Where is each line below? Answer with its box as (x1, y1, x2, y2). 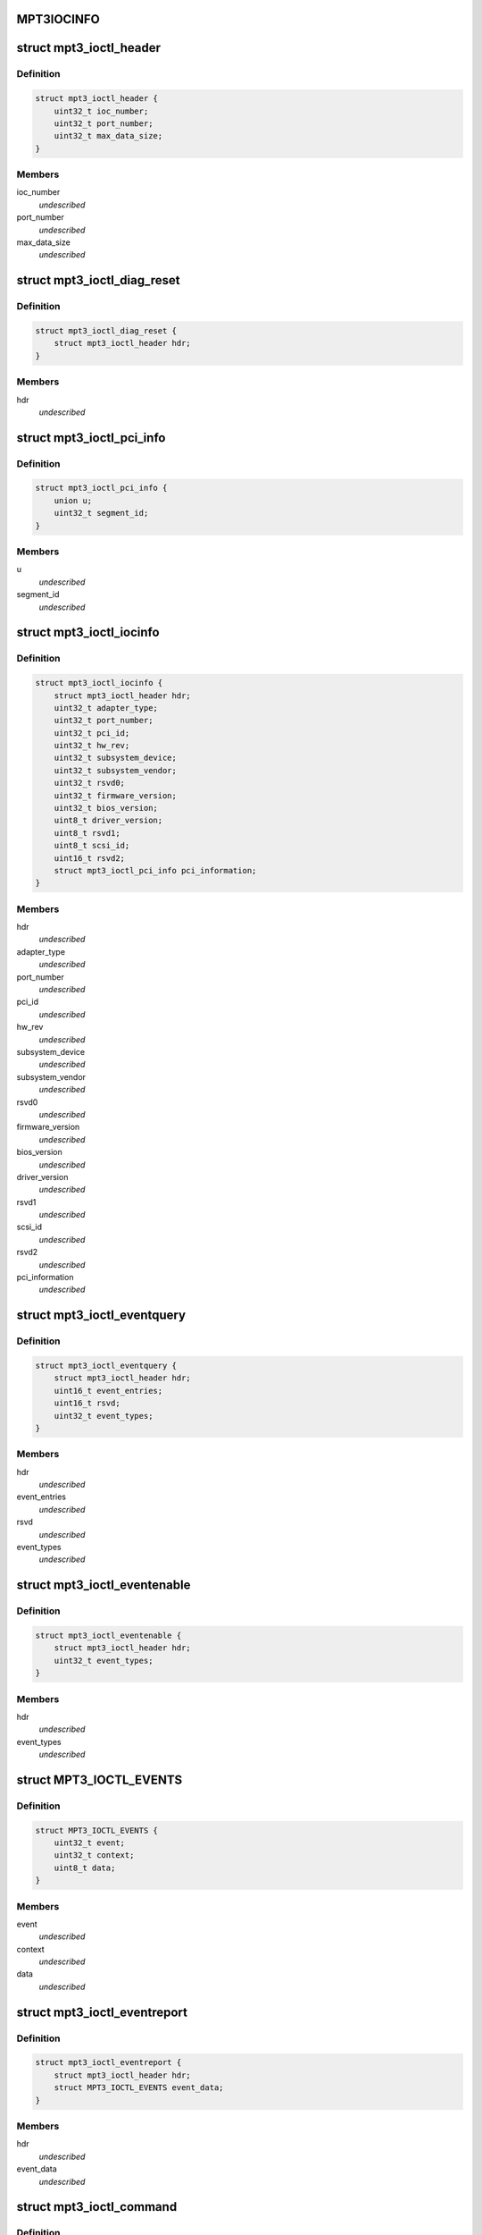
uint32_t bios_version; (54, 803, 158, 814)
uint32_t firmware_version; (54, 790, 178, 800)
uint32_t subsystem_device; (54, 753, 178, 763)
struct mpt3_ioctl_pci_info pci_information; (54, 865, 257, 875)
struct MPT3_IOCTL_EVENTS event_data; (54, 2083, 224, 2093)
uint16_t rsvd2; (54, 853, 125, 863)
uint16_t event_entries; (54, 1386, 163, 1396)
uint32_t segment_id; (54, 508, 149, 519)
